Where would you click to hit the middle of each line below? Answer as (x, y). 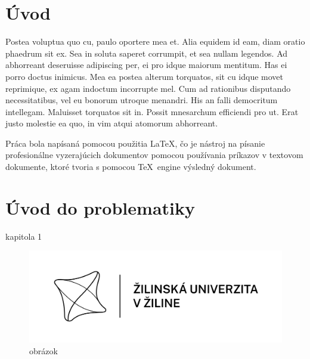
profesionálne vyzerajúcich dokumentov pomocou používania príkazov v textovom (154, 155)
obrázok (44, 350)
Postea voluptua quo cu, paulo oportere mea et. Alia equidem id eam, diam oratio (155, 41)
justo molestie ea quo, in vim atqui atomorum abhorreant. (112, 123)
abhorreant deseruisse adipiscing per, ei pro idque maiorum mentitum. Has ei (146, 65)
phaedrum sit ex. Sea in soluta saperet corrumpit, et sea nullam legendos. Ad (147, 53)
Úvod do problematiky (100, 207)
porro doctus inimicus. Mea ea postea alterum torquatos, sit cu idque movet (145, 76)
